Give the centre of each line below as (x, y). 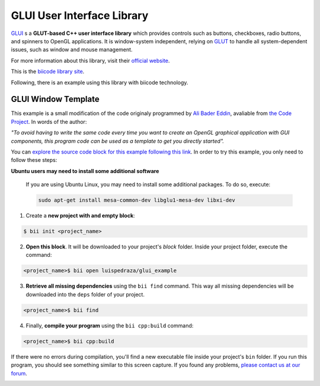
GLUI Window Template (55, 99)
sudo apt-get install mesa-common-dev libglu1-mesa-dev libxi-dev (137, 200)
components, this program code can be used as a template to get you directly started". (118, 141)
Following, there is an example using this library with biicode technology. (100, 82)
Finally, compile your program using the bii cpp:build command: (110, 326)
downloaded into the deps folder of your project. (85, 294)
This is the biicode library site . (48, 72)
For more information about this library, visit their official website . (90, 60)
